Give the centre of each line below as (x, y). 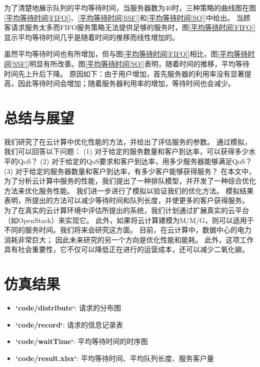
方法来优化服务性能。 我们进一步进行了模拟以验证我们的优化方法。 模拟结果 (129, 190)
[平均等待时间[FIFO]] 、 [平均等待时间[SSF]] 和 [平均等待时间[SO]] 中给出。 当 (124, 17)
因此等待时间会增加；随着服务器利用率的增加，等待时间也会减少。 (126, 83)
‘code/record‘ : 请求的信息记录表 (69, 324)
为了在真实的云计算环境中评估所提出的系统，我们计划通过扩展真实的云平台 (126, 210)
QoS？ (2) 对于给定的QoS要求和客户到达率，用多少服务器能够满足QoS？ (135, 161)
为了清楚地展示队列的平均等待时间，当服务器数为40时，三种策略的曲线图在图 (130, 7)
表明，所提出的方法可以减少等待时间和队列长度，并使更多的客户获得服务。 (126, 200)
